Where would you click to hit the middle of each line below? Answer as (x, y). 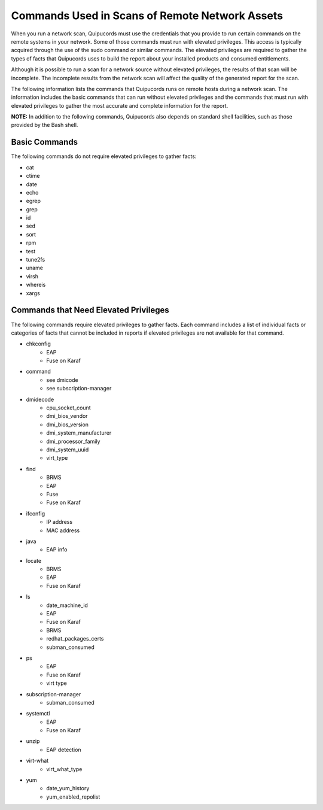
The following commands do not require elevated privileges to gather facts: (104, 156)
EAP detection (64, 750)
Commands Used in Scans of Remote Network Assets (147, 16)
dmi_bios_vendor (67, 416)
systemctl (38, 714)
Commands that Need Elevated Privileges (90, 310)
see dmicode (63, 380)
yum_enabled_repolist (73, 797)
